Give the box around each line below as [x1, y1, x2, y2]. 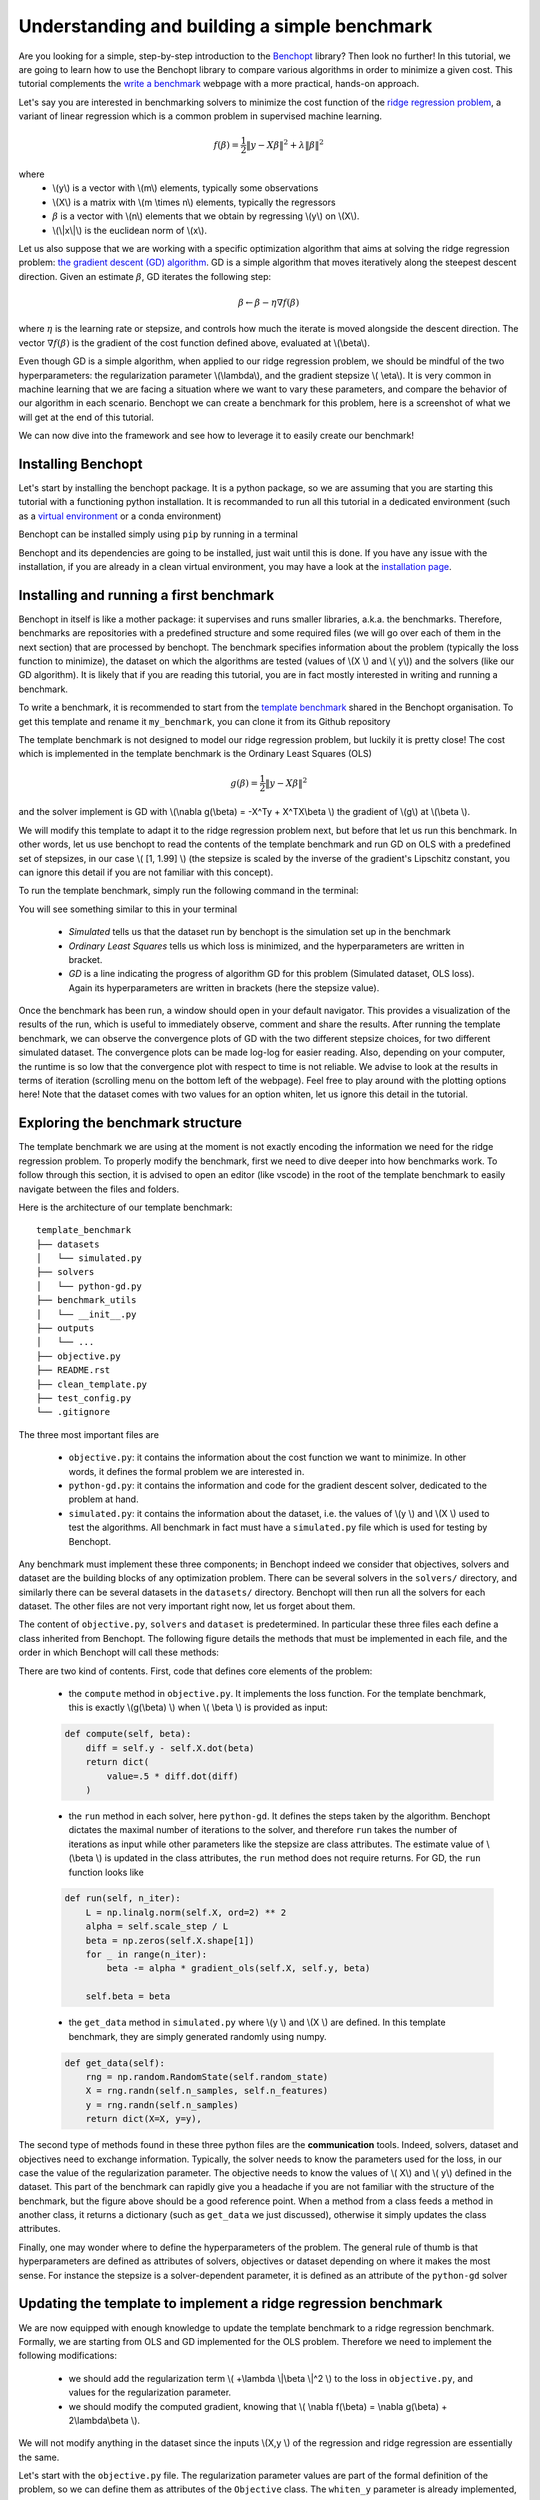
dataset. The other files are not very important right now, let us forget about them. [18, 1600, 356, 1612]
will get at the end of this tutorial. [18, 411, 154, 423]
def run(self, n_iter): [64, 1893, 182, 1904]
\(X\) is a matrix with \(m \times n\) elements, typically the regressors [52, 196, 336, 208]
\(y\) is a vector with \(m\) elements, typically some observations [52, 182, 319, 194]
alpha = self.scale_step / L [85, 1921, 229, 1932]
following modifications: [18, 2350, 117, 2362]
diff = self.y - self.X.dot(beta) [85, 1742, 255, 1754]
